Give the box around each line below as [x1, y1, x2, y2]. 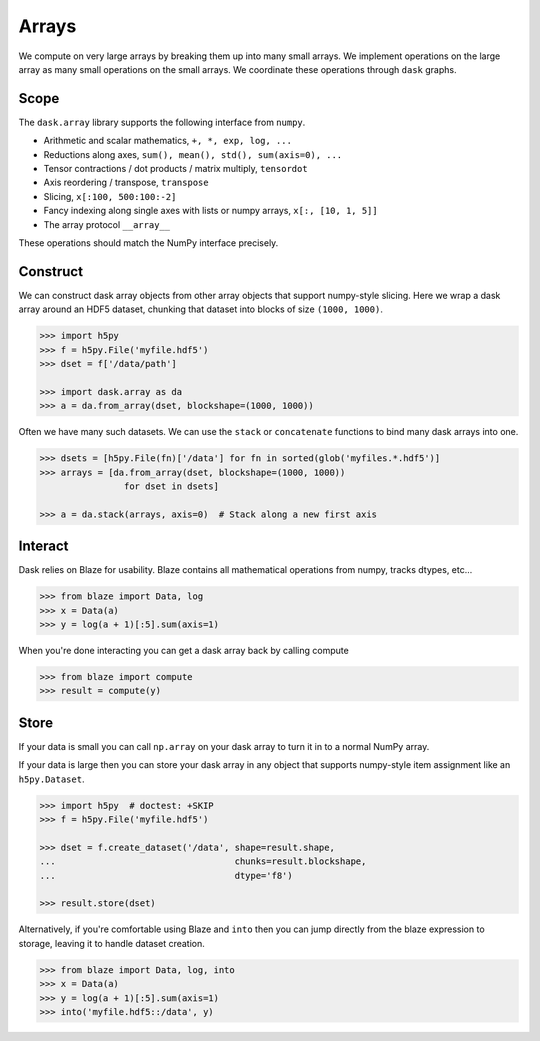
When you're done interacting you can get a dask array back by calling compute [18, 644, 349, 656]
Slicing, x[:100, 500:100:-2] [43, 190, 177, 202]
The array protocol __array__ [43, 218, 170, 230]
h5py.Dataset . [18, 773, 85, 785]
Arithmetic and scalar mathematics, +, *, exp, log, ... [43, 135, 292, 147]
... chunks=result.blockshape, [39, 856, 367, 867]
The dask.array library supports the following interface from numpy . [18, 116, 306, 128]
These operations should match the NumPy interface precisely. [18, 236, 279, 249]
